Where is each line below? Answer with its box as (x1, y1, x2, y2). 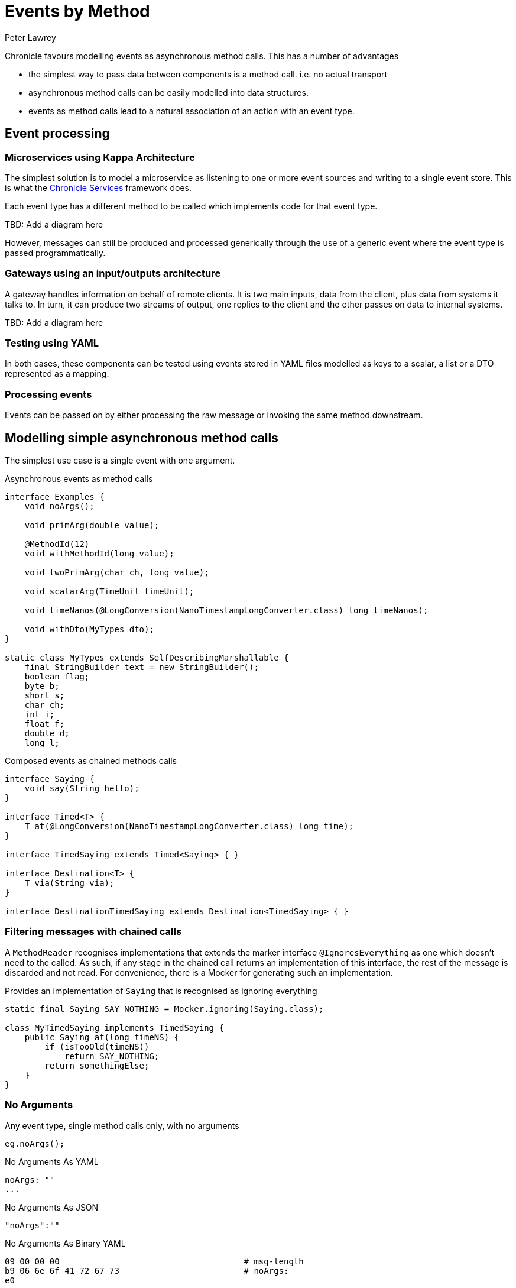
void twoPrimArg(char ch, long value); (24, 568, 209, 578)
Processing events (5, 388, 92, 400)
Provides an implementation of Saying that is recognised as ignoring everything (5, 985, 317, 996)
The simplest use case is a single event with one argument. (5, 455, 235, 466)
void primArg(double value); (24, 520, 160, 530)
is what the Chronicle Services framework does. (5, 182, 192, 193)
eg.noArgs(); (5, 1138, 65, 1148)
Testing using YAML (5, 337, 99, 349)
